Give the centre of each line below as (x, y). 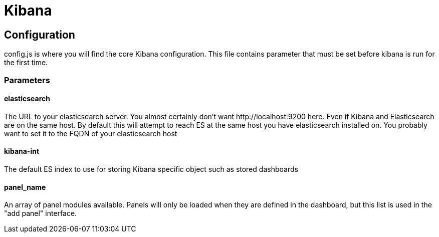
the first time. (26, 63)
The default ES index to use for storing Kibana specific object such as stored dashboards (151, 169)
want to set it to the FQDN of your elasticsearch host (91, 133)
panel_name (25, 187)
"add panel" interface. (41, 213)
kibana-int (22, 151)
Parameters (27, 80)
